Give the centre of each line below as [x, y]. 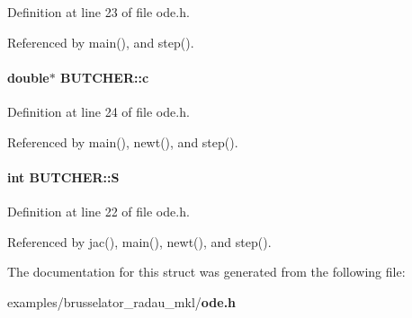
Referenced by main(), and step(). [101, 42]
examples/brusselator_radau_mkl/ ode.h [122, 301]
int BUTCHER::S [63, 177]
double [28, 77]
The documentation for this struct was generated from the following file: [206, 272]
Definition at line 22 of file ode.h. [99, 211]
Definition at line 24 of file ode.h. [99, 111]
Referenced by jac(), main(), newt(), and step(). [139, 241]
